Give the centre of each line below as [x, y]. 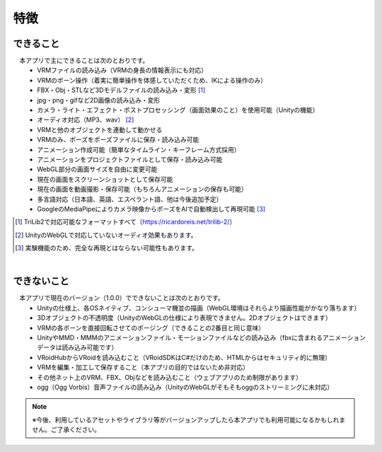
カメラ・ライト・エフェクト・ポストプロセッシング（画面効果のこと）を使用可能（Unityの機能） [178, 110]
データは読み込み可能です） [77, 347]
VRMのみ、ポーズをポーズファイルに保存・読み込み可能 [118, 140]
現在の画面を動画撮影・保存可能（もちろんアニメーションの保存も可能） [142, 189]
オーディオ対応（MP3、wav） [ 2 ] [86, 120]
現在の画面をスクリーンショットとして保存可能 [105, 179]
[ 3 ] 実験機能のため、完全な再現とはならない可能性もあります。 [106, 248]
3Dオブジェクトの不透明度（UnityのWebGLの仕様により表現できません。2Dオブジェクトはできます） [184, 318]
